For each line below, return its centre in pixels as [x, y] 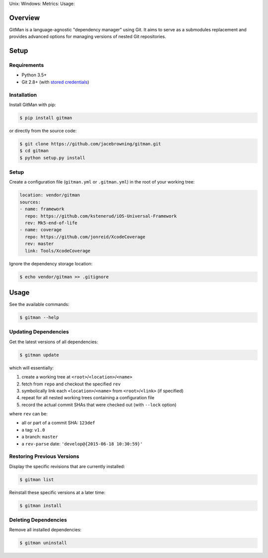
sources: [30, 202]
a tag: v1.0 [33, 430]
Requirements [27, 65]
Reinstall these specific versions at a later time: [57, 492]
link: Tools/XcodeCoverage [58, 251]
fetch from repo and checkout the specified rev [71, 384]
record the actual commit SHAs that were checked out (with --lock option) [99, 405]
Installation [23, 95]
